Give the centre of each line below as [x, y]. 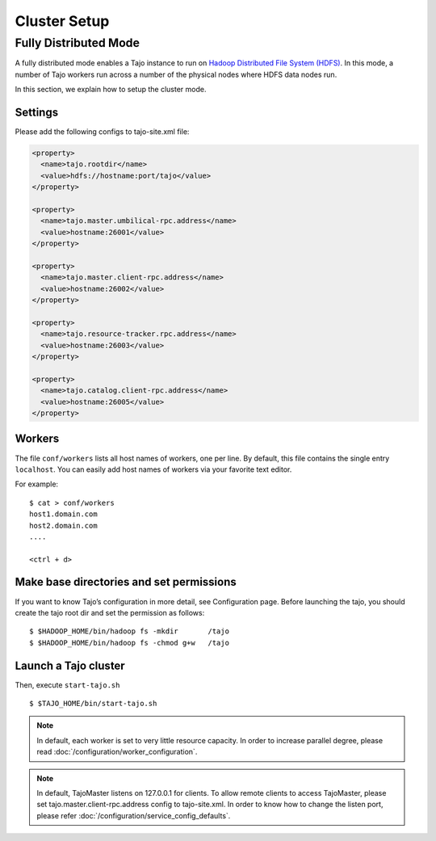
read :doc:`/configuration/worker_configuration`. [117, 752]
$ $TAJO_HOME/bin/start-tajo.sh [93, 704]
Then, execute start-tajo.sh [67, 685]
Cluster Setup [62, 21]
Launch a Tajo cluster [70, 665]
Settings [37, 112]
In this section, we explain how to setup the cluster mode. [111, 90]
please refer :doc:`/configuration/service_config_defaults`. [134, 815]
